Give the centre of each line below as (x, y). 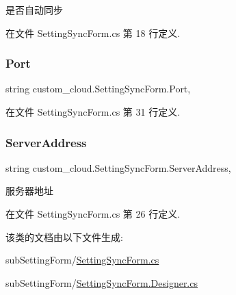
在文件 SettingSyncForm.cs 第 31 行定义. (93, 112)
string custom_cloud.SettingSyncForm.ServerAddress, (118, 167)
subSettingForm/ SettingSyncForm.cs (82, 260)
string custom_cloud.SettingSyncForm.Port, (98, 89)
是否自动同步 (34, 10)
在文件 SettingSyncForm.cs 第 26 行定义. (93, 214)
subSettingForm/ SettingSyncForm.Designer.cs (102, 282)
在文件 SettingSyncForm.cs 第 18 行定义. (93, 33)
